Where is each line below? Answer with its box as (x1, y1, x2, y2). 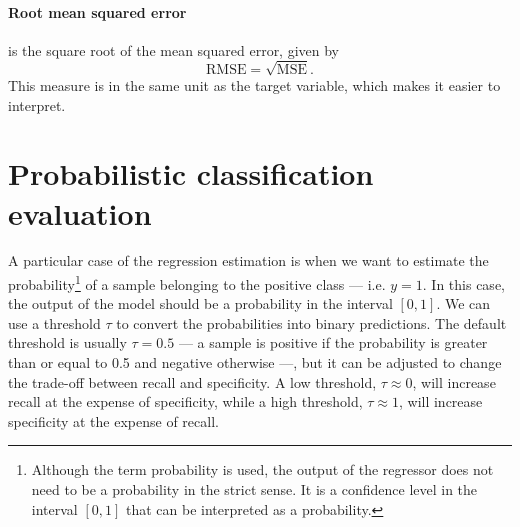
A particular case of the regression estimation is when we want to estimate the (8, 250, 489, 271)
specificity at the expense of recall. (8, 410, 219, 431)
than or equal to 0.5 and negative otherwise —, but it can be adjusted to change (8, 352, 502, 373)
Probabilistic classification (8, 153, 374, 194)
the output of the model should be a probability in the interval (8, 293, 393, 314)
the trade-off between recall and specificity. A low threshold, (8, 371, 377, 392)
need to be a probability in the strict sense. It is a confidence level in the (31, 479, 478, 500)
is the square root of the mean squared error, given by (8, 39, 340, 60)
